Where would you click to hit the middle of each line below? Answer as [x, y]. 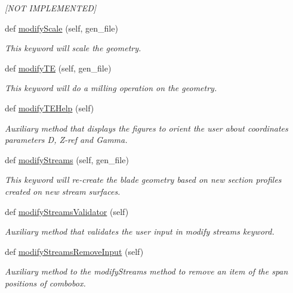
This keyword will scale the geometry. [73, 48]
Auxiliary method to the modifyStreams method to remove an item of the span [146, 271]
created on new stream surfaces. [63, 191]
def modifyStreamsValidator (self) [67, 211]
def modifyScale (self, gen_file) [61, 28]
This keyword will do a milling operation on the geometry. [111, 88]
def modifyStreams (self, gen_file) [67, 159]
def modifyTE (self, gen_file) [58, 68]
